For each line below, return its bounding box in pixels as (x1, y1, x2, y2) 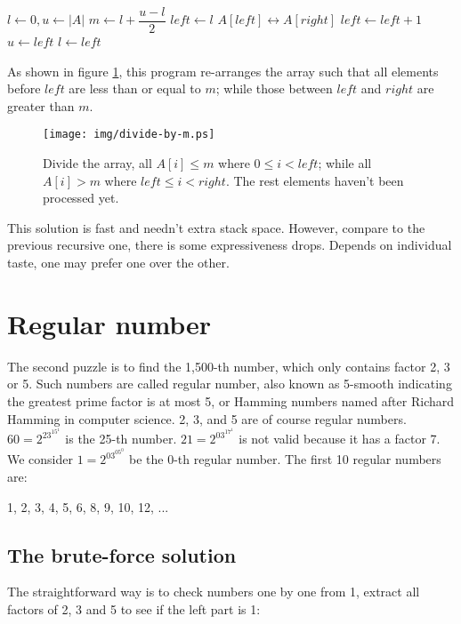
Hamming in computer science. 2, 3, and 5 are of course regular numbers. (7, 409, 407, 428)
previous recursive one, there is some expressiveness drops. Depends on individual (7, 236, 452, 254)
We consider (7, 450, 74, 468)
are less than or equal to (69, 79, 201, 98)
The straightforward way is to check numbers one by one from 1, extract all (7, 582, 420, 601)
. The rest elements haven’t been (225, 171, 404, 189)
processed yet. (43, 188, 119, 207)
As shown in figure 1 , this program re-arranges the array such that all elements (7, 61, 439, 80)
